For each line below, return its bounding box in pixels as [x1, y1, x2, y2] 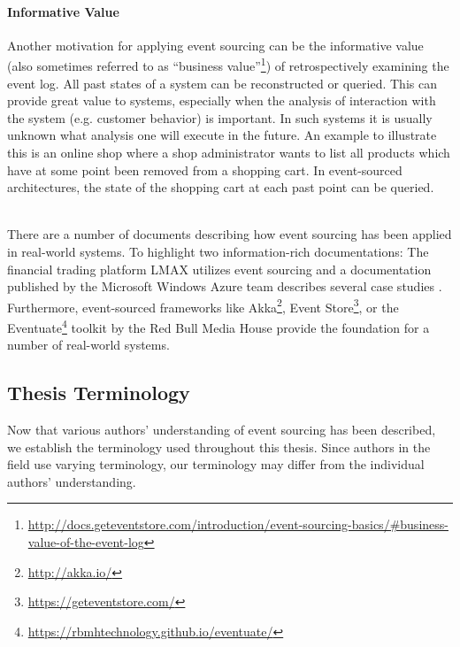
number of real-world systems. [7, 335, 170, 354]
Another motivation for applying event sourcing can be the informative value [7, 35, 424, 54]
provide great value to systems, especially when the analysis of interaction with [7, 91, 436, 110]
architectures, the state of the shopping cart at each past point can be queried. [7, 178, 434, 196]
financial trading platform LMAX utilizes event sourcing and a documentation [7, 259, 432, 278]
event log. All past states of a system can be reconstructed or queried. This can [7, 73, 437, 92]
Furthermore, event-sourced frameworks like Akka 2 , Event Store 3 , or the [7, 295, 399, 316]
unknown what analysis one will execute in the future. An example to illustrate [7, 126, 437, 144]
